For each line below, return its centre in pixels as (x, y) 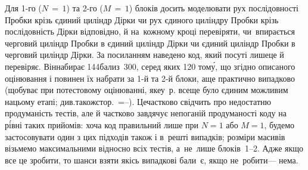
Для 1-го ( (23, 8)
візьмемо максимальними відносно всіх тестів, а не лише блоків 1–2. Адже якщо (154, 148)
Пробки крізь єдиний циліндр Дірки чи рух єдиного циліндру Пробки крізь (142, 19)
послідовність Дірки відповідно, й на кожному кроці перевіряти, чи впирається (150, 31)
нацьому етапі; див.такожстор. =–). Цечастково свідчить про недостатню (138, 101)
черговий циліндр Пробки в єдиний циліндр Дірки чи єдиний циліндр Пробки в (150, 43)
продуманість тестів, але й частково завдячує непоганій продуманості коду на (146, 113)
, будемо (279, 124)
